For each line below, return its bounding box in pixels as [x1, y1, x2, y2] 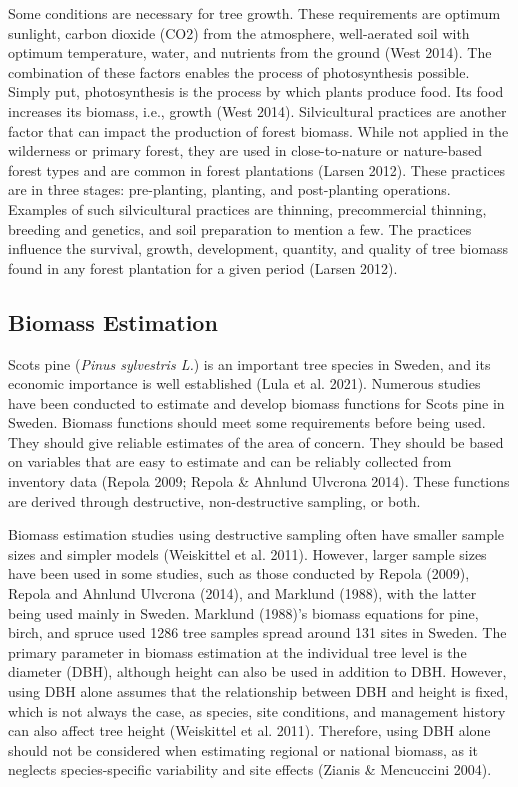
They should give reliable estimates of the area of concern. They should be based [8, 431, 504, 452]
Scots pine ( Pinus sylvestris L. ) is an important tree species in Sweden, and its [8, 353, 491, 374]
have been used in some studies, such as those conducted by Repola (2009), [8, 563, 470, 584]
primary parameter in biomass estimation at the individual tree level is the [8, 641, 467, 662]
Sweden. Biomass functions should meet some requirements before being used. [8, 412, 486, 433]
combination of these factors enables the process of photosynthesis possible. [8, 61, 470, 82]
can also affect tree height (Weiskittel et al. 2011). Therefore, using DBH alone [8, 720, 491, 741]
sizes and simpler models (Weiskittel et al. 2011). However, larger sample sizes [8, 543, 487, 564]
